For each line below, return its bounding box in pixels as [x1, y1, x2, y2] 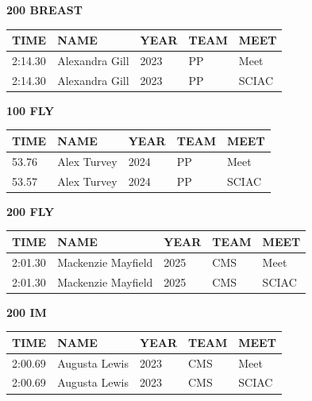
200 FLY [6, 202, 55, 219]
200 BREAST [6, 2, 83, 17]
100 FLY [6, 102, 55, 118]
